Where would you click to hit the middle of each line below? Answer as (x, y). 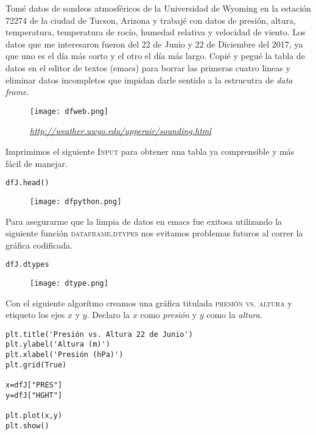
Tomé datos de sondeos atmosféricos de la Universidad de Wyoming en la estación (158, 8)
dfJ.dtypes (27, 265)
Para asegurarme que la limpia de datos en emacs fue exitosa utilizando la (144, 221)
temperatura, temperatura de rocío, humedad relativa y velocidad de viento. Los (156, 32)
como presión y (169, 315)
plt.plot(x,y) (34, 416)
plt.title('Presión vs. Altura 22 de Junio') (99, 334)
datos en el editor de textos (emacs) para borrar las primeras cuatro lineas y (148, 67)
